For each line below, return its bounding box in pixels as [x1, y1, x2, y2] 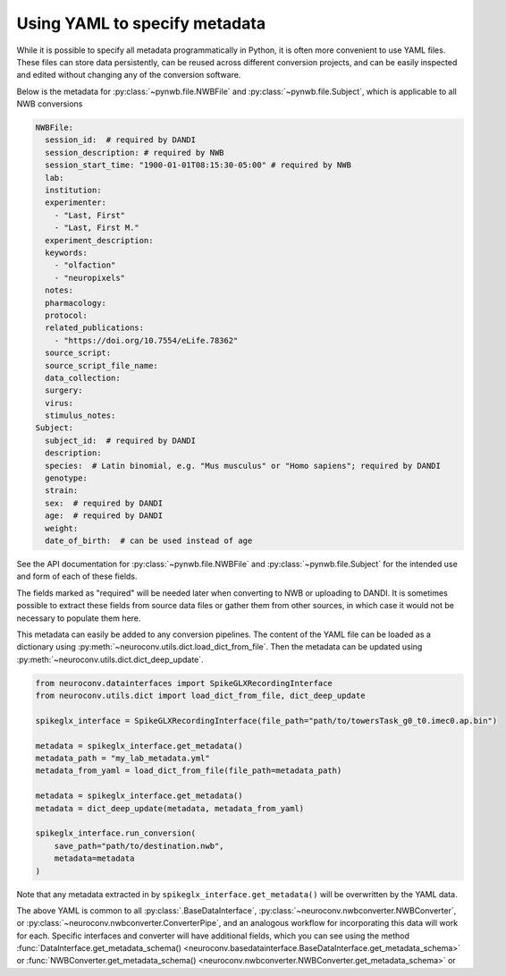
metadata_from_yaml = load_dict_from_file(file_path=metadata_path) [35, 766, 342, 776]
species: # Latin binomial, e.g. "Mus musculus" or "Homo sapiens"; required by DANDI [45, 461, 442, 471]
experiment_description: [45, 235, 154, 245]
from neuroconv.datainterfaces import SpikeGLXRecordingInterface [35, 678, 333, 688]
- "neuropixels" [54, 273, 125, 283]
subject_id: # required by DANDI [45, 435, 197, 446]
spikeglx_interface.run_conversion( [35, 828, 197, 838]
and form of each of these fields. [16, 571, 138, 581]
